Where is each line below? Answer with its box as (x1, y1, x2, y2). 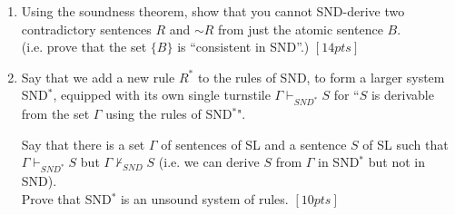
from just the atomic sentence (218, 19, 383, 38)
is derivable (371, 85, 434, 104)
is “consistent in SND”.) (177, 37, 310, 56)
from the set (21, 104, 90, 123)
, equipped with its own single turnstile (53, 85, 271, 104)
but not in (368, 152, 425, 171)
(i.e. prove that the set (21, 37, 147, 56)
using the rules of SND (105, 104, 232, 123)
